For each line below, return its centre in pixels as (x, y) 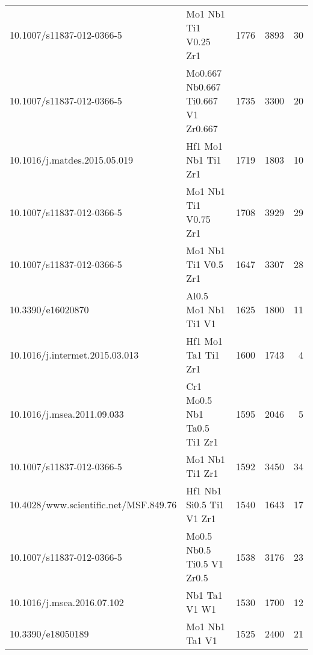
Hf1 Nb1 (204, 490)
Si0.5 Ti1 (205, 504)
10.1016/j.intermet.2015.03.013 (74, 355)
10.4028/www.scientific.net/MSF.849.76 (93, 504)
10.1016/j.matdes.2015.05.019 (71, 160)
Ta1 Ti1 (203, 355)
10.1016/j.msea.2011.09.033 (67, 414)
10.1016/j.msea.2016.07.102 (67, 602)
